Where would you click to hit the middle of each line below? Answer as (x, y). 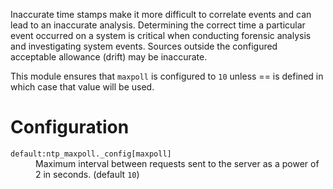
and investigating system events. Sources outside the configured (144, 46)
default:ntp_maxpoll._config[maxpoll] (91, 154)
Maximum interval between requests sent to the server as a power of (177, 163)
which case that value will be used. (82, 87)
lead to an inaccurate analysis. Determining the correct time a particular (158, 25)
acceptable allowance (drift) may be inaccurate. (109, 57)
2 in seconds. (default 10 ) (87, 174)
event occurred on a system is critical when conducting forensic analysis (161, 35)
